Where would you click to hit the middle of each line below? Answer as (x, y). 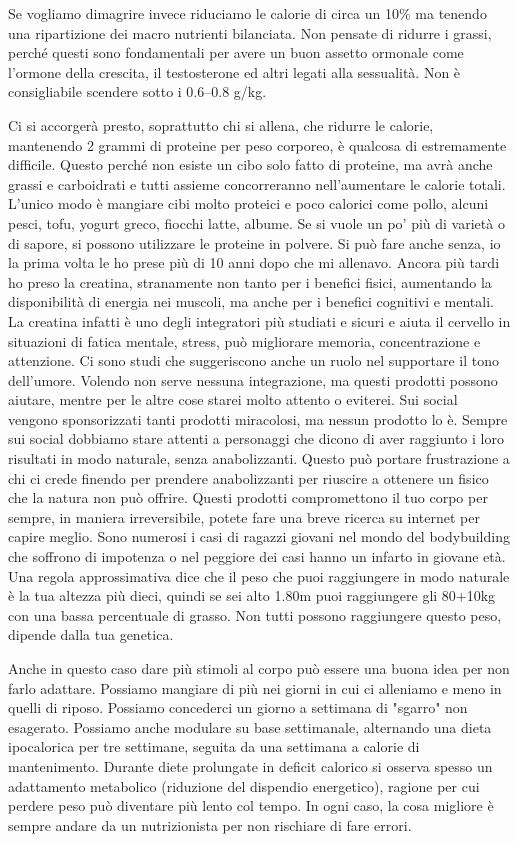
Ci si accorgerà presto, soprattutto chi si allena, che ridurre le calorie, (221, 124)
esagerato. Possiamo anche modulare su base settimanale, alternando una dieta (250, 726)
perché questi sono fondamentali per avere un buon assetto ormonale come (236, 52)
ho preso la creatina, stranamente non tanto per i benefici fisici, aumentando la (250, 281)
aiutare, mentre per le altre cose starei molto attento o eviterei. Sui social (233, 399)
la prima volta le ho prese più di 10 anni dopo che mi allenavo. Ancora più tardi (254, 262)
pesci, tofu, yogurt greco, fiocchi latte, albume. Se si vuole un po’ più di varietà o (256, 222)
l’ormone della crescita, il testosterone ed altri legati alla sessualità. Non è (234, 71)
